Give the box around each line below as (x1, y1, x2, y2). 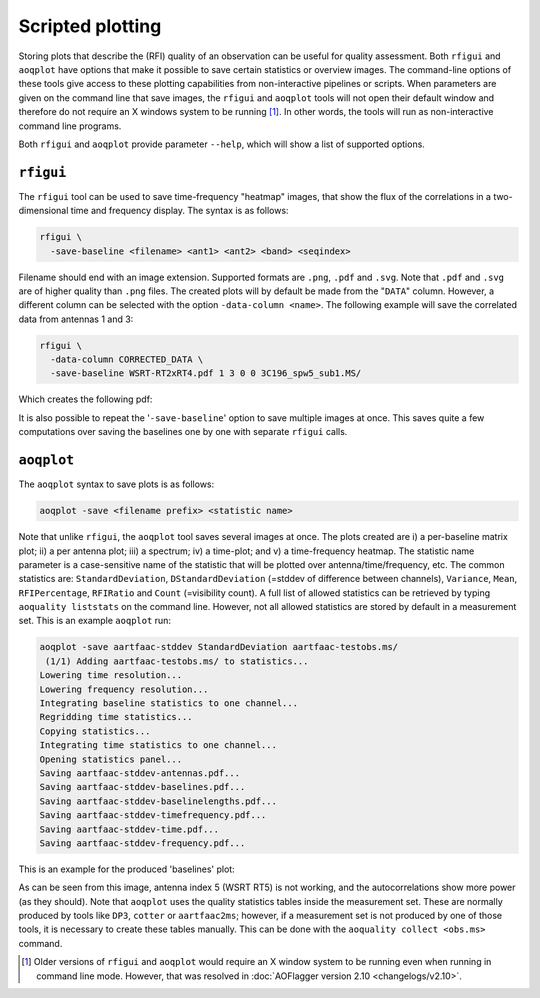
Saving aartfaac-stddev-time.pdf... (39, 823, 220, 835)
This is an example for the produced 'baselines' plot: (18, 863, 235, 875)
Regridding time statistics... (39, 711, 194, 723)
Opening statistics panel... (39, 753, 183, 765)
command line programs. (18, 120, 122, 132)
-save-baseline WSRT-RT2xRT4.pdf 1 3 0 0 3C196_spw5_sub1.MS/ (50, 368, 362, 379)
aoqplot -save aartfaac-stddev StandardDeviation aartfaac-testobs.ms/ (39, 641, 399, 653)
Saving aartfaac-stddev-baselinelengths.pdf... (39, 795, 277, 807)
